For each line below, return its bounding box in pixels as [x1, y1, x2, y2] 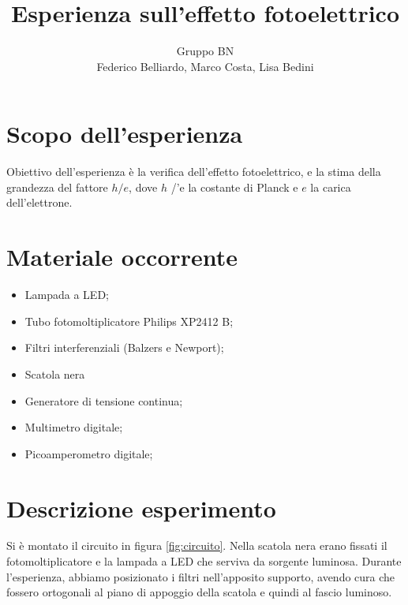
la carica [310, 178, 351, 195]
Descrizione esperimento [6, 491, 276, 524]
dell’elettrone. [6, 194, 73, 211]
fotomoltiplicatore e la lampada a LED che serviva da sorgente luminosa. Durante [6, 553, 402, 570]
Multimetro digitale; [24, 419, 123, 435]
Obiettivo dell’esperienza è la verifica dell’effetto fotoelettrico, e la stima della [6, 163, 381, 180]
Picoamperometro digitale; [24, 445, 153, 461]
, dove [129, 178, 158, 195]
